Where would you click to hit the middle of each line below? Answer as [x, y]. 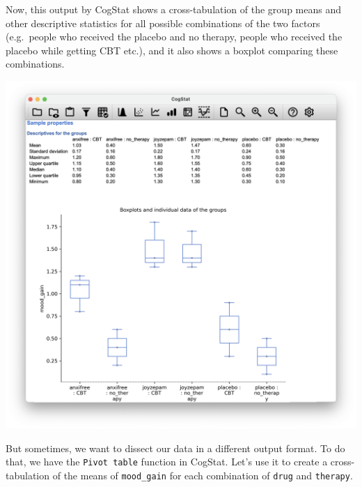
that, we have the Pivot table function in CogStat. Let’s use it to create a [167, 462]
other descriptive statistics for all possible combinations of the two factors [163, 23]
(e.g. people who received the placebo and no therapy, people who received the [174, 37]
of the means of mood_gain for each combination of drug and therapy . [203, 475]
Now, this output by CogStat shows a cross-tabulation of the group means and [173, 9]
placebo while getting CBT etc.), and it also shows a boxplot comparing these [172, 50]
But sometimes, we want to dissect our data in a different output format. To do [175, 448]
